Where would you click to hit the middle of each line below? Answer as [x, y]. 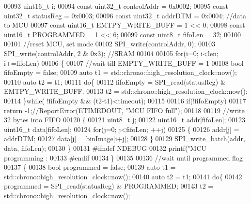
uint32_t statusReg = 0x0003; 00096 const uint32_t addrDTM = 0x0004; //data [125, 15]
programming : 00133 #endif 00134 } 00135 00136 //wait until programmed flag [123, 157]
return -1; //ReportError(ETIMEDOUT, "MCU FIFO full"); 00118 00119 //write [124, 110]
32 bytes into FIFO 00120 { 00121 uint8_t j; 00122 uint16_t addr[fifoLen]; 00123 [125, 120]
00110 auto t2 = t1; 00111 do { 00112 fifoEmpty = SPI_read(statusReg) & [115, 81]
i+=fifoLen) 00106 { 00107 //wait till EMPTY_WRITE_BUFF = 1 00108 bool [124, 63]
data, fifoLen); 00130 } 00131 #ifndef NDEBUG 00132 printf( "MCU [105, 148]
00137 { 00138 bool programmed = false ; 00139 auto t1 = [90, 167]
